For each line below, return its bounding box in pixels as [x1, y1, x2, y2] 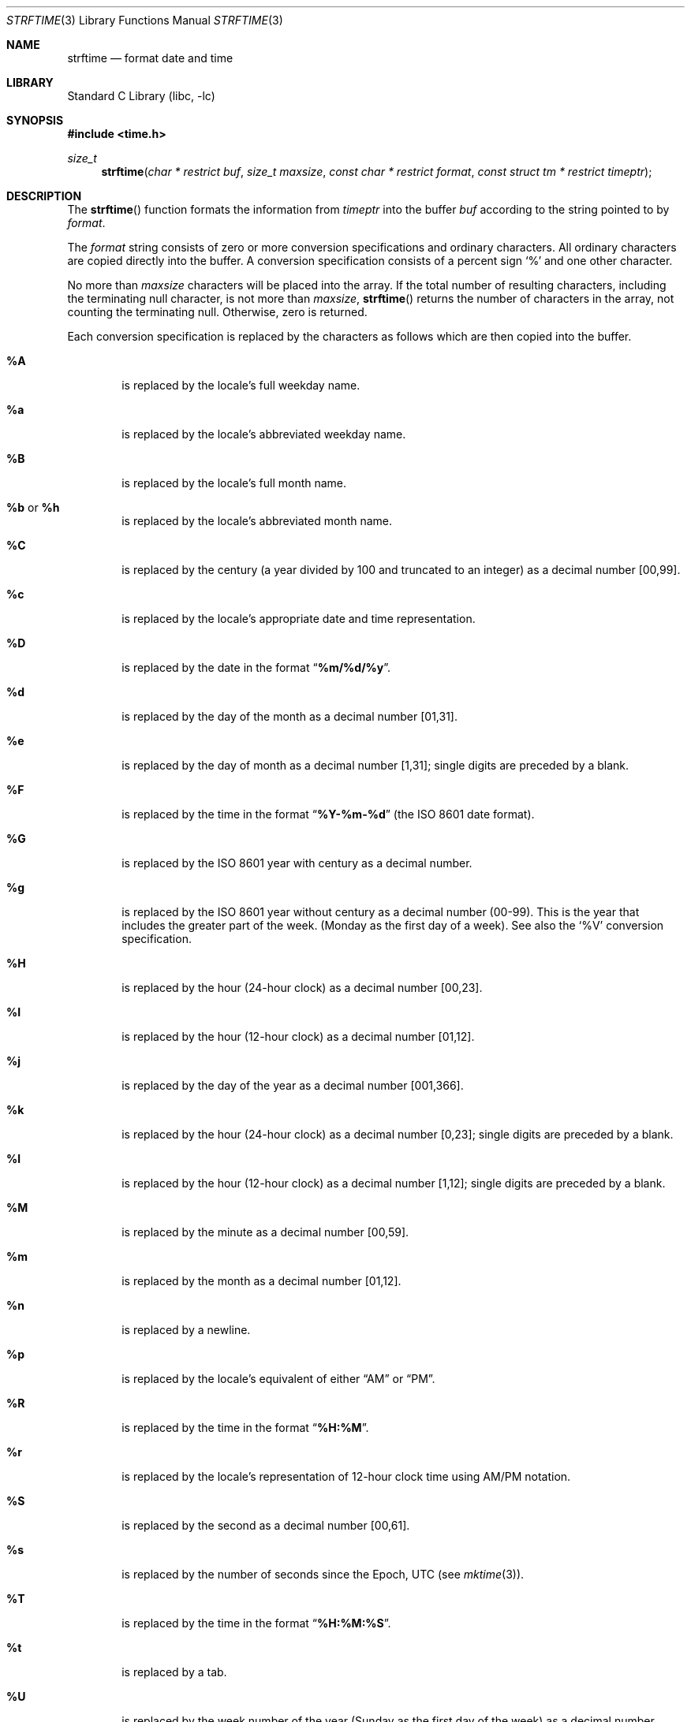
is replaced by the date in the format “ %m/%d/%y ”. [121, 661, 391, 674]
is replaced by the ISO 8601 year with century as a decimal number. [121, 856, 472, 870]
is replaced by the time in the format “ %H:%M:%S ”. [121, 1616, 391, 1630]
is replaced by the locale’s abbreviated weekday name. [121, 427, 406, 441]
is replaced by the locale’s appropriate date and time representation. [121, 612, 476, 625]
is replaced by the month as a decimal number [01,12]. [121, 1274, 402, 1288]
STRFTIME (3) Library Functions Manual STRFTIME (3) [6, 13, 283, 27]
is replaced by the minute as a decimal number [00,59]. [121, 1225, 409, 1239]
